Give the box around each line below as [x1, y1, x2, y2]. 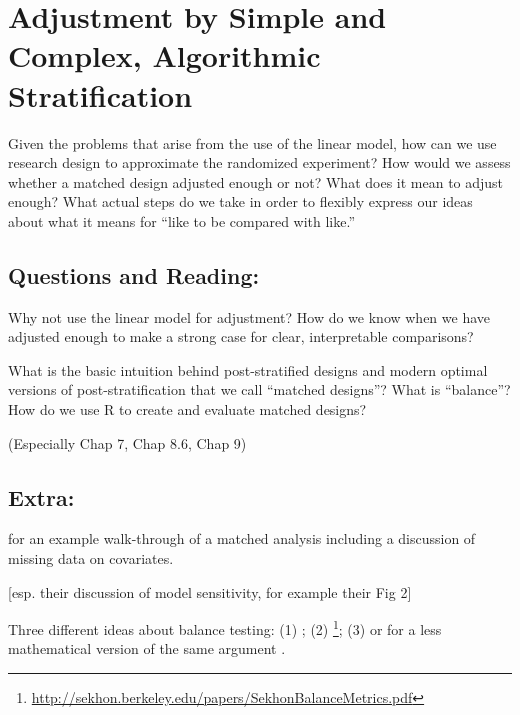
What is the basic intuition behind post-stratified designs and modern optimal [8, 359, 488, 380]
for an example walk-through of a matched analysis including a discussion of [8, 528, 476, 549]
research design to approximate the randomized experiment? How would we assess [8, 152, 511, 173]
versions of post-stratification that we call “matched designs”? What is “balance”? [8, 379, 511, 400]
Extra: [8, 481, 75, 512]
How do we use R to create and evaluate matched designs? [8, 399, 367, 420]
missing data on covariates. [8, 548, 174, 569]
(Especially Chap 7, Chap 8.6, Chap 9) [8, 432, 247, 453]
